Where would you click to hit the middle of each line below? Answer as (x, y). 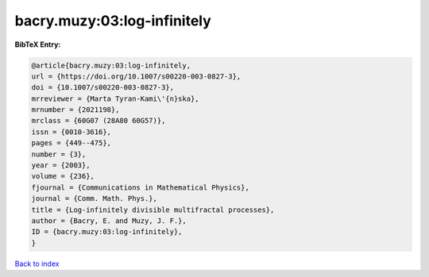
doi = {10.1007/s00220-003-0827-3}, (103, 88)
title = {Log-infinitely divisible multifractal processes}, (153, 210)
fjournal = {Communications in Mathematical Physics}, (140, 187)
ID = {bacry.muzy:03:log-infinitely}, (107, 232)
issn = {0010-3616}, (71, 132)
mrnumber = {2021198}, (75, 110)
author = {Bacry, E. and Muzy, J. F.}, (109, 221)
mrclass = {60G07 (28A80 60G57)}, (99, 121)
